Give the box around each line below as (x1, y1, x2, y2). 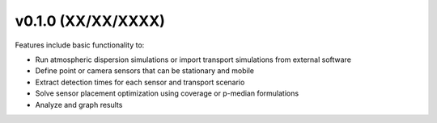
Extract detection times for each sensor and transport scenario (35, 77, 245, 87)
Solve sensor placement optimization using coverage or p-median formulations (35, 88, 299, 98)
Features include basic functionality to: (15, 40, 145, 50)
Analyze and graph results (35, 100, 123, 109)
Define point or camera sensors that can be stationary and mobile (35, 66, 255, 76)
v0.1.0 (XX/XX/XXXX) (15, 12, 166, 30)
